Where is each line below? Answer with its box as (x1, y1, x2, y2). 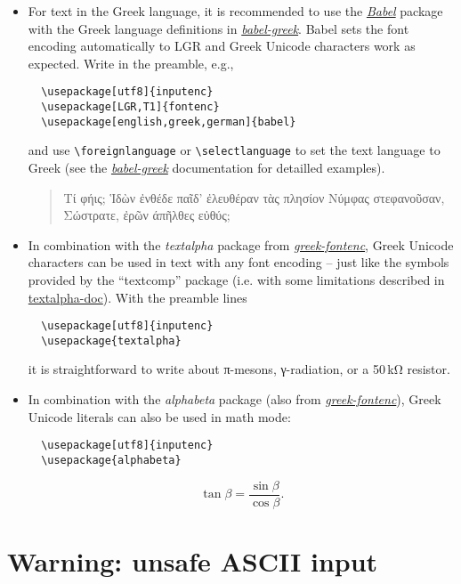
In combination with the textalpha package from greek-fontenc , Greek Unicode (28, 235, 454, 254)
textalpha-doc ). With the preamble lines (28, 288, 247, 306)
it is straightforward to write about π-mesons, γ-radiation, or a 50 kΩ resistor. (28, 360, 450, 378)
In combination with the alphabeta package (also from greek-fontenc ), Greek (28, 390, 441, 409)
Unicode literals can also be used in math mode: (28, 407, 291, 426)
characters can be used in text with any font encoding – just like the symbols (28, 253, 449, 272)
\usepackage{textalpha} (41, 334, 182, 347)
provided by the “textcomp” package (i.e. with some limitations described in (28, 270, 445, 288)
